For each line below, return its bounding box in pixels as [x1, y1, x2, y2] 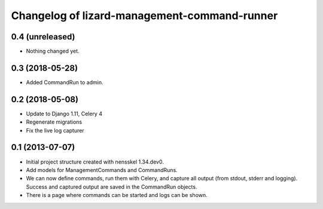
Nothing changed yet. [26, 48, 80, 55]
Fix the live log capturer [26, 127, 84, 134]
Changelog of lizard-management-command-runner [11, 9, 278, 22]
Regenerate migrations [26, 118, 83, 125]
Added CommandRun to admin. [26, 78, 103, 86]
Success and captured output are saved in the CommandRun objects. [26, 183, 197, 190]
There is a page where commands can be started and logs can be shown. [26, 192, 208, 199]
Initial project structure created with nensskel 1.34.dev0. [26, 158, 164, 165]
